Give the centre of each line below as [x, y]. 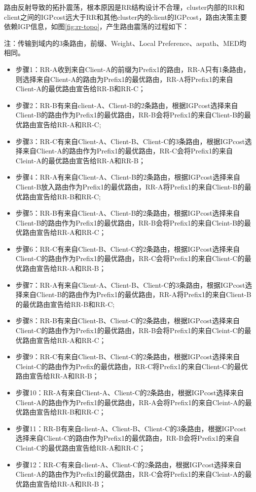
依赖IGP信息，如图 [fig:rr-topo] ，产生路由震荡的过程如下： [97, 26]
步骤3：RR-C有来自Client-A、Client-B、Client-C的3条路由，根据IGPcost [130, 141]
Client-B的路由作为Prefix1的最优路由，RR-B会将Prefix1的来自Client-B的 [130, 115]
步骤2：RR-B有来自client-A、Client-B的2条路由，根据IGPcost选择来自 [127, 105]
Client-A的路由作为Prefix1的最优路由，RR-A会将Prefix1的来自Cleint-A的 [130, 402]
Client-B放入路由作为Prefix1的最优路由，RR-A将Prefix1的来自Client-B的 [130, 186]
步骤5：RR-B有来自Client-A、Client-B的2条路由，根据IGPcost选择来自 [128, 213]
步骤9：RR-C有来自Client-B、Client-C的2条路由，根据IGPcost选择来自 [128, 357]
